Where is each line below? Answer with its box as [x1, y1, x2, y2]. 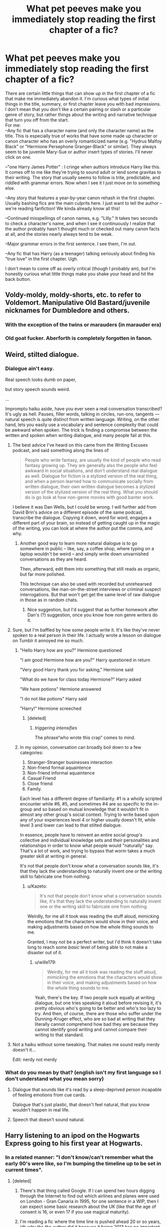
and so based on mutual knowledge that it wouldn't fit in [33, 806, 149, 812]
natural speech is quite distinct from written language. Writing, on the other [5, 416, 160, 422]
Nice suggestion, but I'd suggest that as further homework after [27, 606, 159, 612]
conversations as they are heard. [19, 556, 88, 562]
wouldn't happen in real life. [12, 1107, 70, 1113]
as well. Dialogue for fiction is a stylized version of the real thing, [24, 473, 158, 479]
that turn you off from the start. [5, 117, 69, 123]
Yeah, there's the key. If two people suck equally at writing [34, 994, 155, 1000]
